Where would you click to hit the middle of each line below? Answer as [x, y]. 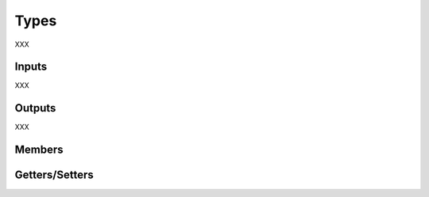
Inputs [31, 67]
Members [39, 150]
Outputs [35, 108]
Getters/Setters [54, 175]
